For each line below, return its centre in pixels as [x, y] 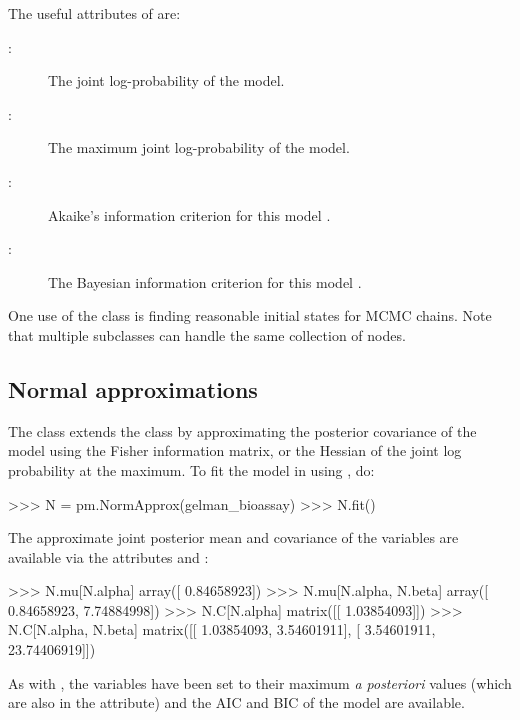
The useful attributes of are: [94, 13]
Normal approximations [133, 388]
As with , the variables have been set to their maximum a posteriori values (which [260, 682]
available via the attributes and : [108, 556]
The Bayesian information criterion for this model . [205, 281]
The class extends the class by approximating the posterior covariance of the [242, 430]
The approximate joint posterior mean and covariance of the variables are [233, 537]
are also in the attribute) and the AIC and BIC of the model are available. [236, 702]
